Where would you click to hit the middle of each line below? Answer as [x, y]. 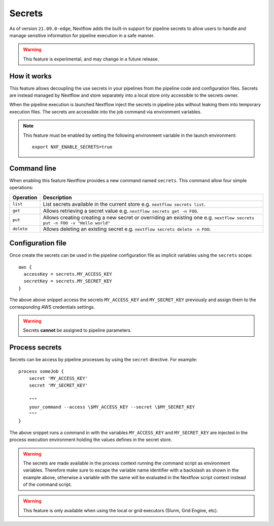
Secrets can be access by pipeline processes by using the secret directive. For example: [103, 360]
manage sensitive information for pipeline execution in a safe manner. [82, 35]
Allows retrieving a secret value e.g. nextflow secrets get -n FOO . [121, 211]
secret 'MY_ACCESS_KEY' [58, 378]
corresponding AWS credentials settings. [52, 307]
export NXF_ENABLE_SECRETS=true [72, 147]
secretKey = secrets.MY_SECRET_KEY [68, 281]
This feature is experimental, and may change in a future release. [91, 59]
